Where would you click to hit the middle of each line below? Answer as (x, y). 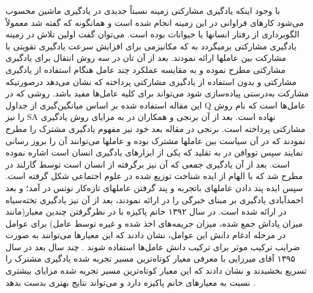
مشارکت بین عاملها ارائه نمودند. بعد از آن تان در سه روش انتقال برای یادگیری (146, 58)
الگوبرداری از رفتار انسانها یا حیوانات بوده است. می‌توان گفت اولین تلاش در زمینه (153, 34)
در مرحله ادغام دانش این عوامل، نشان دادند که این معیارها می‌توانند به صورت (146, 235)
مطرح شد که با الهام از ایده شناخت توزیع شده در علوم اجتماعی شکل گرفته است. (154, 176)
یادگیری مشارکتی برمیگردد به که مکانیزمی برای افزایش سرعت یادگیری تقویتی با (151, 46)
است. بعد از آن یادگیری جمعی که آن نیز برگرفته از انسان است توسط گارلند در (148, 164)
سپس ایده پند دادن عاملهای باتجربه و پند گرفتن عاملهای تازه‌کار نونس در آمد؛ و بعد (154, 187)
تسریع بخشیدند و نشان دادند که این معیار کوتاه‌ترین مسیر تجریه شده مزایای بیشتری (156, 270)
